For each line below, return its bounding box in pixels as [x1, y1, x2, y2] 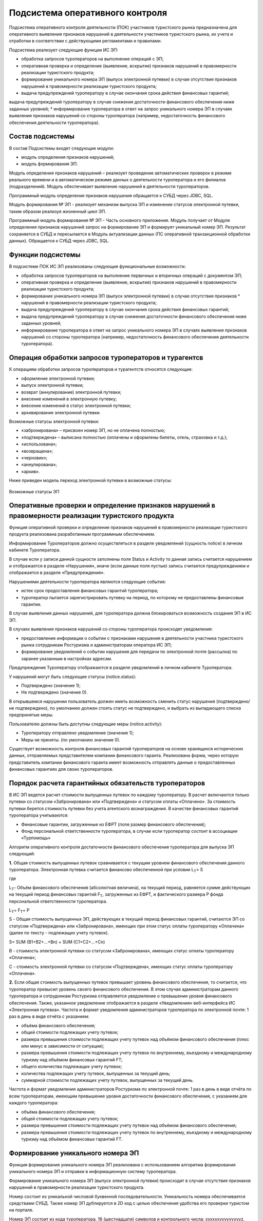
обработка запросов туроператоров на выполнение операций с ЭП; [21, 56, 164, 62]
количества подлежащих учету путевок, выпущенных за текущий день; [21, 1070, 170, 1076]
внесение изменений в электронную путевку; [21, 396, 117, 401]
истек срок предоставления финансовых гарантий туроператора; [21, 588, 158, 593]
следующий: [9, 851, 35, 857]
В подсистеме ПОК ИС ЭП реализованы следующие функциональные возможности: [9, 264, 186, 270]
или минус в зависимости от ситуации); [21, 1043, 105, 1049]
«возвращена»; [21, 448, 54, 454]
